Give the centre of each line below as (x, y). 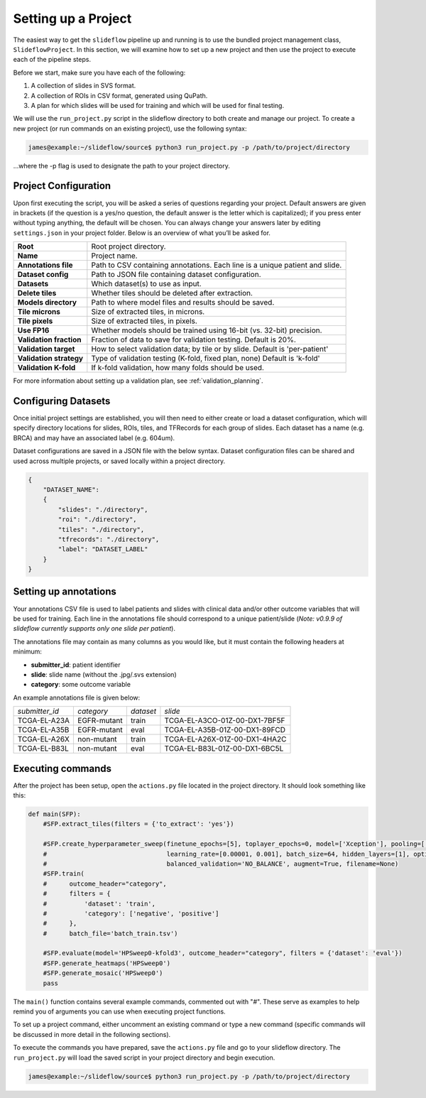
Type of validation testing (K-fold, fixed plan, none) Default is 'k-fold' (206, 359)
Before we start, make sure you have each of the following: (99, 72)
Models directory (47, 303)
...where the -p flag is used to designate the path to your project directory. (122, 165)
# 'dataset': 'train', (99, 903)
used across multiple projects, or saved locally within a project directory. (119, 461)
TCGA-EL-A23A (44, 721)
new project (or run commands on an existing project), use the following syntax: (130, 129)
